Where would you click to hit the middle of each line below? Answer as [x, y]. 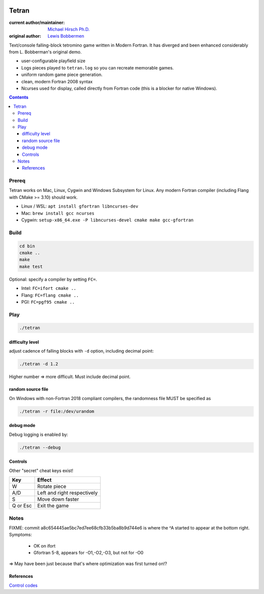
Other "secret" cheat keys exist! [41, 471]
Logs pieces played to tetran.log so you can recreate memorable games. [98, 68]
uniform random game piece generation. [62, 75]
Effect [44, 480]
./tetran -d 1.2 [39, 364]
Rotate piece [52, 486]
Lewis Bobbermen [66, 36]
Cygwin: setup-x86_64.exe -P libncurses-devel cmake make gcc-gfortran [108, 220]
